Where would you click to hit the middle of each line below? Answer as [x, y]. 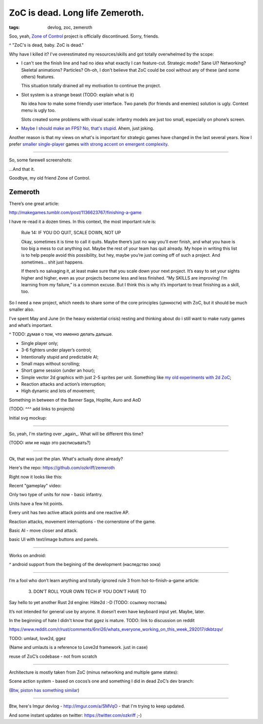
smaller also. [22, 309]
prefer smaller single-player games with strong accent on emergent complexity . [89, 144]
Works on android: [28, 555]
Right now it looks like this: [36, 477]
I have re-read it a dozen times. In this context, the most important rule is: [83, 221]
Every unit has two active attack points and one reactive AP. [69, 513]
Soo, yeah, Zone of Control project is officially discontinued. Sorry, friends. [84, 36]
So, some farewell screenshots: [41, 160]
